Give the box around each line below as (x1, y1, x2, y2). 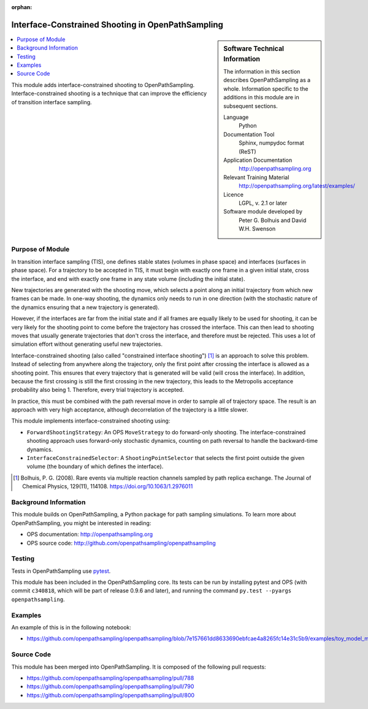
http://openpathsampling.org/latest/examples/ (239, 182, 355, 190)
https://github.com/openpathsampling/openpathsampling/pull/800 (26, 691, 195, 699)
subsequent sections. (223, 102, 278, 110)
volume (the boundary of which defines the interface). (26, 463, 164, 470)
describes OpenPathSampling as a (223, 77, 311, 84)
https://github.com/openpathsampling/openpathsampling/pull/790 (26, 683, 194, 690)
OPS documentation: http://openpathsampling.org (26, 531, 153, 538)
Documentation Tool (223, 131, 275, 138)
